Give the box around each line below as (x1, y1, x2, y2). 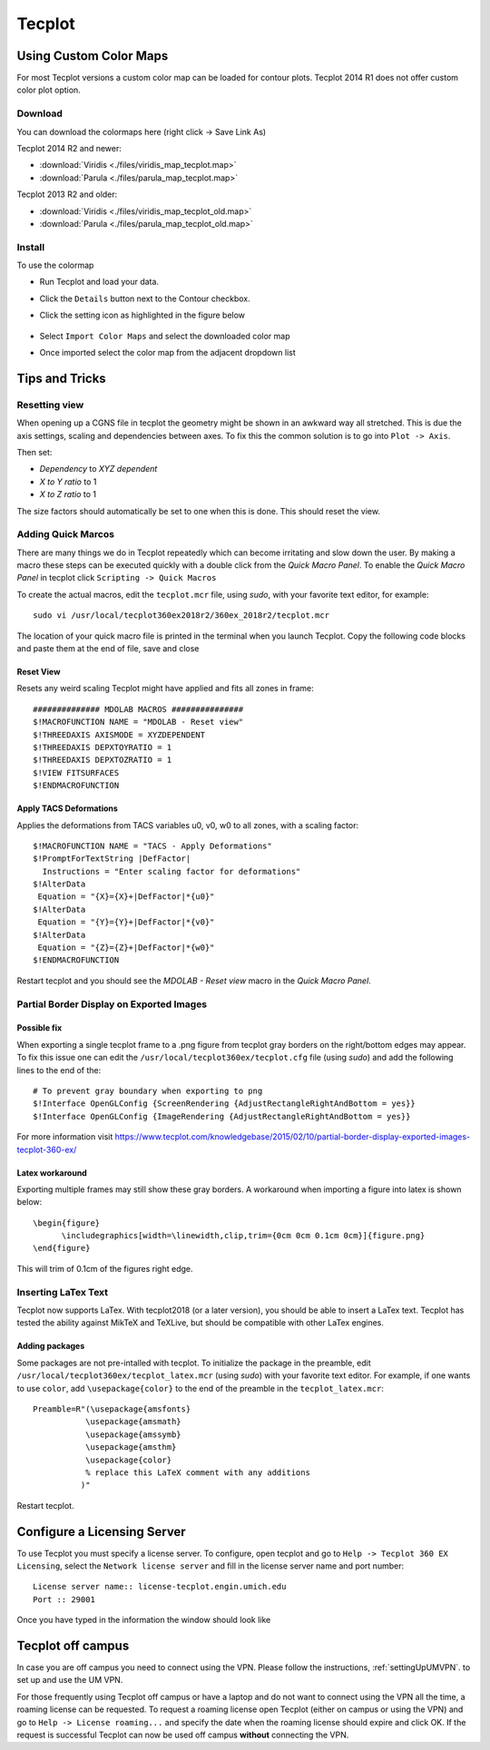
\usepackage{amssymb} (84, 1429, 181, 1440)
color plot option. (16, 84, 81, 95)
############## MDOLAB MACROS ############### (33, 704, 244, 714)
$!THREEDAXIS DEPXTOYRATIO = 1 (33, 742, 172, 752)
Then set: (16, 446, 53, 457)
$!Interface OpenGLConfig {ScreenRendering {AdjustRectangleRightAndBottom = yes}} (33, 1099, 416, 1109)
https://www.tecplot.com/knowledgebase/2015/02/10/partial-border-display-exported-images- (114, 1131, 471, 1142)
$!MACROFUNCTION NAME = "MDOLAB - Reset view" (33, 717, 244, 728)
